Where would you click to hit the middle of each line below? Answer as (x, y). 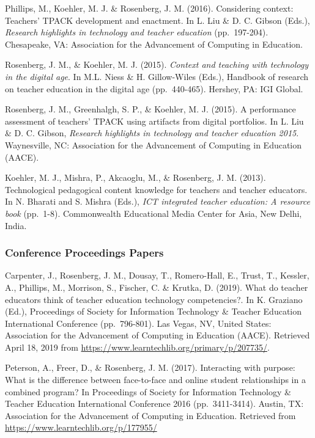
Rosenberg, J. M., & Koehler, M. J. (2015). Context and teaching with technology (157, 64)
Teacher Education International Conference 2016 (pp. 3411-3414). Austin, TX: (154, 403)
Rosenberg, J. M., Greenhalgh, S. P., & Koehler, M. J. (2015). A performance (150, 109)
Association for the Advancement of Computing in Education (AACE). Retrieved (157, 335)
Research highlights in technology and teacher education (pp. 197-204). (137, 32)
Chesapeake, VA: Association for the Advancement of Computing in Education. (154, 44)
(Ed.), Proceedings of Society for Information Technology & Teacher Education (154, 311)
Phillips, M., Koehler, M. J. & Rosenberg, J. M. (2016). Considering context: (149, 8)
